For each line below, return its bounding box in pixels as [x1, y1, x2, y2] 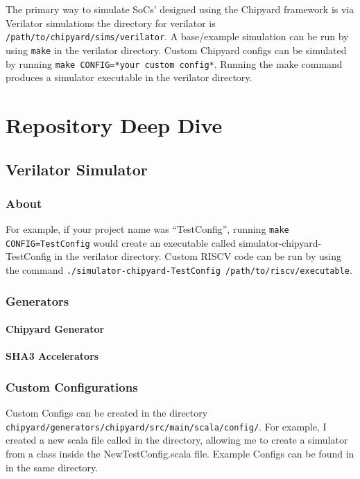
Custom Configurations [6, 378, 138, 395]
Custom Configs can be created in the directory [6, 406, 208, 420]
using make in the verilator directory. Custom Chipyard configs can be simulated [6, 42, 347, 57]
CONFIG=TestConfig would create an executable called [6, 235, 236, 250]
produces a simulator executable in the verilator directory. [6, 70, 252, 85]
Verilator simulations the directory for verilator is [6, 15, 216, 30]
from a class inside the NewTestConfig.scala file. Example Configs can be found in [6, 446, 354, 460]
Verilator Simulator [6, 158, 148, 180]
